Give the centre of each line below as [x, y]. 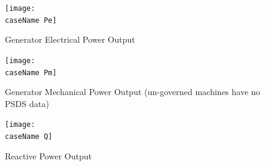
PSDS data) [27, 103]
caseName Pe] [31, 20]
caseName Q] [29, 137]
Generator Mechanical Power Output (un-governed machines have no [132, 92]
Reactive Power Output [48, 155]
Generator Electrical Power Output [70, 39]
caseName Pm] [31, 72]
